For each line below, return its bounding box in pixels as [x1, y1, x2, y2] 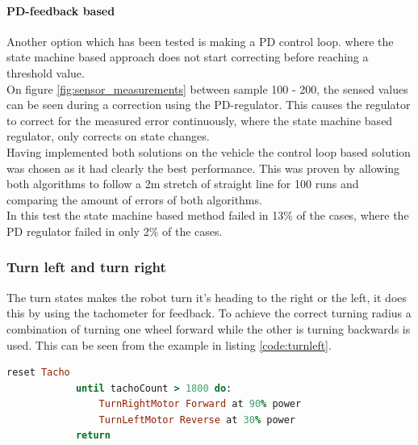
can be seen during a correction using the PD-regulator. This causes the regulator [6, 96, 411, 113]
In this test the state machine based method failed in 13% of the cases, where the [6, 207, 409, 224]
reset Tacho [6, 367, 70, 379]
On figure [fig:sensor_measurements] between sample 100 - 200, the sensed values [6, 80, 408, 97]
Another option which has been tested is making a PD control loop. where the [6, 32, 394, 49]
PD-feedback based [6, 2, 115, 19]
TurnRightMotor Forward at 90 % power [98, 398, 302, 410]
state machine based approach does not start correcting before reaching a [6, 48, 369, 65]
